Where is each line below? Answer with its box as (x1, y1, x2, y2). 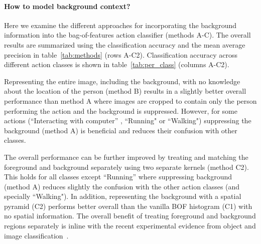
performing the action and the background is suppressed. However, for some (4, 105, 237, 116)
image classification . (4, 230, 69, 240)
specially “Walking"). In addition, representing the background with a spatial (4, 191, 241, 201)
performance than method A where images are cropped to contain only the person (4, 95, 257, 106)
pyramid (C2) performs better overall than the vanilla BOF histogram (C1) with (4, 200, 252, 211)
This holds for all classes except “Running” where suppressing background (4, 171, 232, 182)
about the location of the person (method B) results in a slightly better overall (4, 86, 246, 96)
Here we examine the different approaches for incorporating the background (4, 20, 237, 30)
